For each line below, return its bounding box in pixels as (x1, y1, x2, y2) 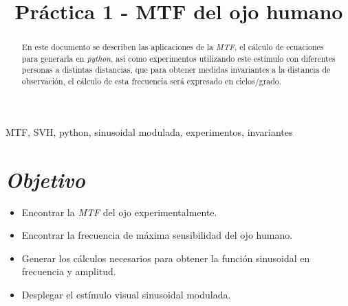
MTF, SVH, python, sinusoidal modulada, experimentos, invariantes (6, 124, 293, 139)
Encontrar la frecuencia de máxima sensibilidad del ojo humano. (21, 228, 293, 242)
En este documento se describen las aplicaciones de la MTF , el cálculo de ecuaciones (21, 41, 324, 53)
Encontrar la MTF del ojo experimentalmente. (21, 204, 217, 219)
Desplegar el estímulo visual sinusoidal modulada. (21, 287, 231, 301)
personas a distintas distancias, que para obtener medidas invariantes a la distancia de (21, 64, 331, 75)
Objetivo (6, 165, 85, 193)
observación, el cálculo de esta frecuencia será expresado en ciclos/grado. (21, 75, 282, 87)
